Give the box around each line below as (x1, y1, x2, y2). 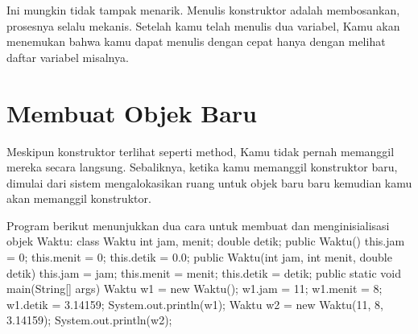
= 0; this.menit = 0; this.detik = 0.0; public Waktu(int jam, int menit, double (6, 249, 392, 266)
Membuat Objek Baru (6, 96, 257, 129)
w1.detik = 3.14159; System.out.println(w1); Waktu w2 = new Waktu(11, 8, (6, 295, 384, 312)
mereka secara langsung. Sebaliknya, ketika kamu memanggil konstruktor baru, (6, 159, 398, 175)
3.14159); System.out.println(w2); (6, 311, 172, 328)
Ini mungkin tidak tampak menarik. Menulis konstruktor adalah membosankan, (6, 2, 400, 18)
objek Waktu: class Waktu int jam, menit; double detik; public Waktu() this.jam (6, 233, 405, 249)
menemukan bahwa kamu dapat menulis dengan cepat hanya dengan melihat (6, 33, 386, 50)
